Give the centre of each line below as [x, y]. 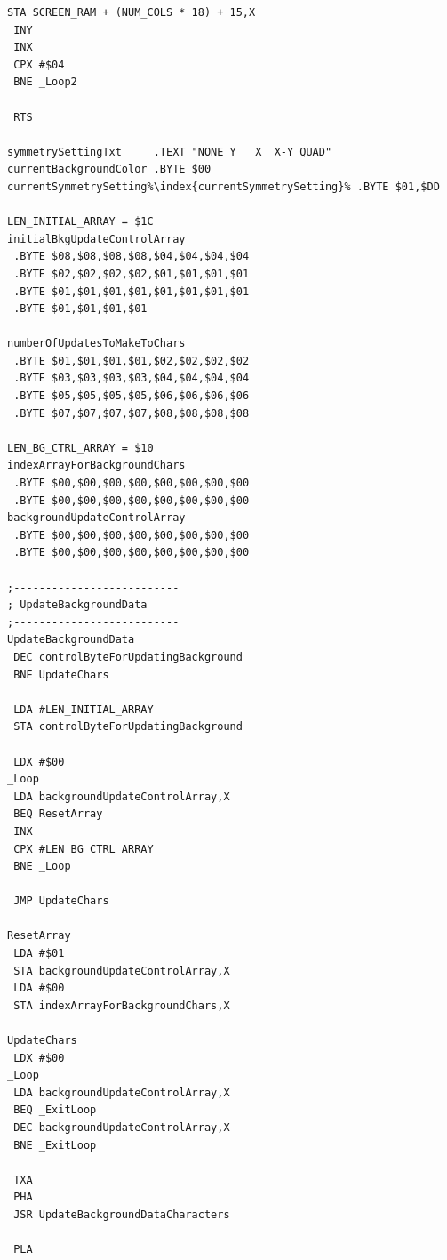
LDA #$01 [39, 954]
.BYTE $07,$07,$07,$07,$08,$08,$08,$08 [132, 413]
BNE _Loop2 [45, 82]
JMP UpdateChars [61, 901]
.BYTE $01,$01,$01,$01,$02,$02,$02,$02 [132, 361]
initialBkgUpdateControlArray [96, 239]
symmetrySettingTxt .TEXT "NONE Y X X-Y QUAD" [170, 152]
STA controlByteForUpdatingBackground [128, 727]
